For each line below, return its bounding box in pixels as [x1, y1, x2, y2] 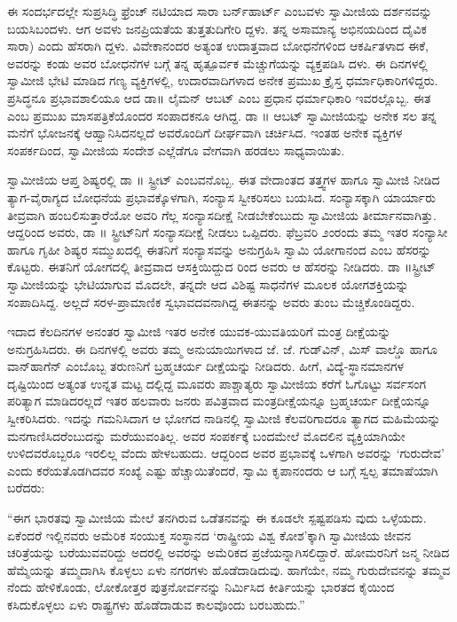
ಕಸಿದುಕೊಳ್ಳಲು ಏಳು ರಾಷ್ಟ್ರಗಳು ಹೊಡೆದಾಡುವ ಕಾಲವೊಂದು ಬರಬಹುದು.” [7, 595, 305, 613]
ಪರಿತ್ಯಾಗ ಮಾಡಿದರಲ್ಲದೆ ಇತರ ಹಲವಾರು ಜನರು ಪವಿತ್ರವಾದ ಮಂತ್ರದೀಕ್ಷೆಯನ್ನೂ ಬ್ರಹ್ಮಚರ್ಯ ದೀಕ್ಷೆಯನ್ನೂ [7, 391, 431, 410]
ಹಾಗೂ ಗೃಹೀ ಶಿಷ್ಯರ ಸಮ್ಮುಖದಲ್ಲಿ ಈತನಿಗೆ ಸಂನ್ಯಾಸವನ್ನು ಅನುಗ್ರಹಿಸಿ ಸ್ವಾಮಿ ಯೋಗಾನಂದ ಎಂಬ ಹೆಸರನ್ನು [7, 240, 431, 258]
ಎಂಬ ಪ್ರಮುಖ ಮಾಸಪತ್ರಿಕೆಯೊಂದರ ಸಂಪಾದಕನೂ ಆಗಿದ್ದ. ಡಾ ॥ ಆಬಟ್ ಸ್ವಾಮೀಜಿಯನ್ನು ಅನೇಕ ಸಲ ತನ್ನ [7, 106, 437, 124]
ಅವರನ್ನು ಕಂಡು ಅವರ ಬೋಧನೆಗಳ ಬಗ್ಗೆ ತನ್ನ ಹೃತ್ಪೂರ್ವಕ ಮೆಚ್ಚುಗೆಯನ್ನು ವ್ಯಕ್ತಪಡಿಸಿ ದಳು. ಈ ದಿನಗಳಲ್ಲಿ [7, 53, 428, 72]
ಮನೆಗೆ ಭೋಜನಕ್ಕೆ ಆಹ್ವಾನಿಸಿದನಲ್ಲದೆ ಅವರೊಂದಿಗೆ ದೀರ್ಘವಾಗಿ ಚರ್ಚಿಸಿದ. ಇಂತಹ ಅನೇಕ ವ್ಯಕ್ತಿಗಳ [7, 123, 403, 142]
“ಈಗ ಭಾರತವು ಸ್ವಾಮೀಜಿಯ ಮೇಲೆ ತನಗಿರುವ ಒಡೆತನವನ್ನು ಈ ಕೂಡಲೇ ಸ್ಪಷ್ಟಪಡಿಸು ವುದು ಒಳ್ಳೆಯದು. [7, 508, 427, 527]
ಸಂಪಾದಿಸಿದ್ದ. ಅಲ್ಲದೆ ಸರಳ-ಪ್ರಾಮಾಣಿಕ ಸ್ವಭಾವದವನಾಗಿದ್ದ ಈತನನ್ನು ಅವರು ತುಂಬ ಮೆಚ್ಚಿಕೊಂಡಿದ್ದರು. [7, 292, 415, 311]
